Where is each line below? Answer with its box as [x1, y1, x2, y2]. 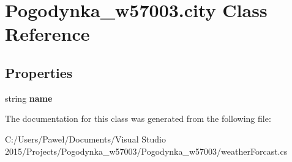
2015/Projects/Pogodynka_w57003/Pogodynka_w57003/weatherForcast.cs [5, 144, 288, 157]
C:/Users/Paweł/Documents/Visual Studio [5, 132, 166, 145]
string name [5, 91, 53, 104]
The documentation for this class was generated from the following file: [5, 112, 271, 125]
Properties [5, 63, 73, 82]
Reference [5, 21, 90, 46]
